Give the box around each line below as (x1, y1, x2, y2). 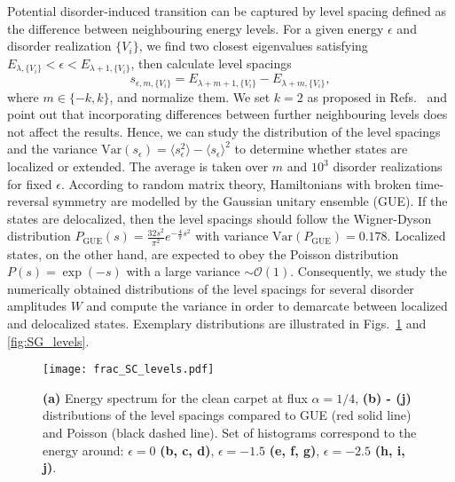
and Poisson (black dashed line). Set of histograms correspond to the (43, 423, 417, 441)
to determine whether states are (234, 139, 408, 158)
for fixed (7, 174, 52, 193)
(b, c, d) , (160, 440, 215, 459)
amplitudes (7, 296, 67, 315)
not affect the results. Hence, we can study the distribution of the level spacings (7, 122, 441, 140)
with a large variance (126, 262, 240, 281)
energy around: (43, 440, 124, 459)
